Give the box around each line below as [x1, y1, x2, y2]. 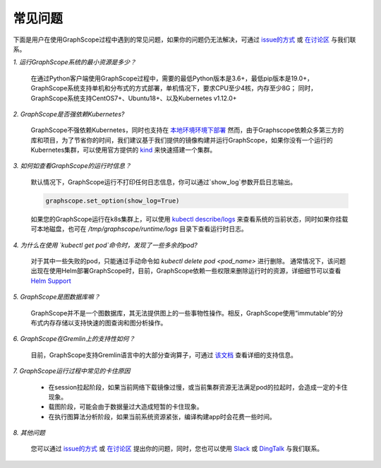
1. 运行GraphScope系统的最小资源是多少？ [13, 58, 137, 66]
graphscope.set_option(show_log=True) [45, 196, 180, 205]
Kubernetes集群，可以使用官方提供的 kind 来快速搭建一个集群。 [30, 145, 217, 155]
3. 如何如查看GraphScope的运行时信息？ [13, 162, 132, 170]
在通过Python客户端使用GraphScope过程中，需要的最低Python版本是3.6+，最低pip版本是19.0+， [30, 74, 313, 83]
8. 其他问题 [13, 428, 46, 437]
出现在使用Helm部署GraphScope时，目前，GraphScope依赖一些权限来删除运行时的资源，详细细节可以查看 [30, 267, 341, 275]
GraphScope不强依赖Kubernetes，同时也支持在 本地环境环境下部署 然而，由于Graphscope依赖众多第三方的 [30, 126, 344, 134]
